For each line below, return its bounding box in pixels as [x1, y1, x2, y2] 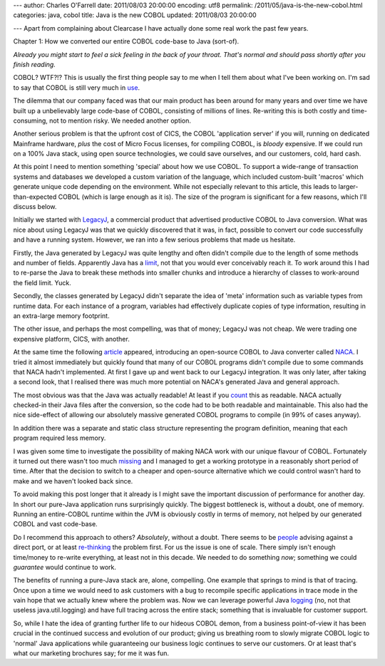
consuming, [13, 116, 48, 125]
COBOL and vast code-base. [13, 520, 98, 528]
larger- [338, 183, 359, 191]
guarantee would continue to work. [13, 563, 117, 571]
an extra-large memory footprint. [13, 311, 110, 320]
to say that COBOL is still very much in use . [13, 83, 140, 92]
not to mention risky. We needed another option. [48, 116, 192, 125]
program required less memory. [13, 434, 106, 442]
